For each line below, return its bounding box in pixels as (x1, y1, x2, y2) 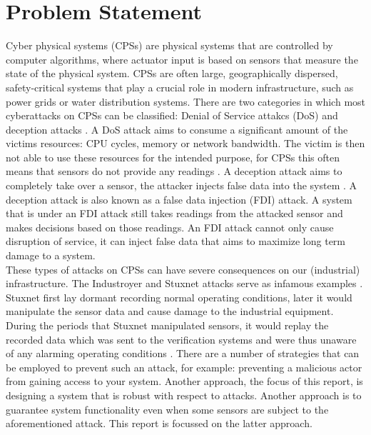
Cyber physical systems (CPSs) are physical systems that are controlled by (6, 38, 333, 53)
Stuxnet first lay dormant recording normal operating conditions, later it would (6, 289, 352, 304)
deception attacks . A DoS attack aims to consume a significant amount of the (6, 121, 348, 136)
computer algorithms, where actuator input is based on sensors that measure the (6, 51, 358, 66)
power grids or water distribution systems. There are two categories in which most (6, 94, 366, 109)
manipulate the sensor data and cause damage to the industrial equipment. (6, 304, 334, 319)
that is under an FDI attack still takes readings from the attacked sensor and (6, 206, 343, 221)
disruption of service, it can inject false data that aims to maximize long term (6, 234, 346, 249)
